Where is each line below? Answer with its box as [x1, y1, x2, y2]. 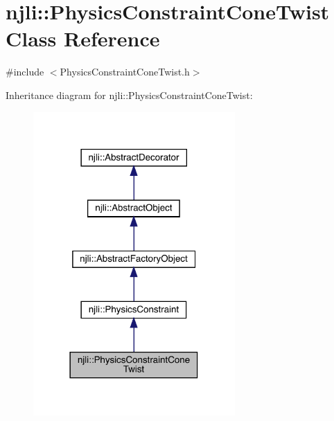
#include [6, 64, 44, 79]
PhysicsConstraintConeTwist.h [60, 64, 190, 79]
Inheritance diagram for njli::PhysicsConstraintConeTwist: [6, 87, 253, 102]
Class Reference [6, 24, 160, 53]
